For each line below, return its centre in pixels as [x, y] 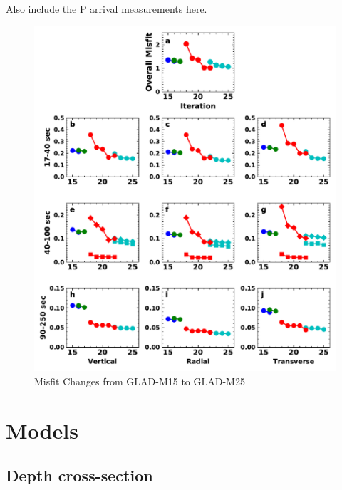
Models [42, 430]
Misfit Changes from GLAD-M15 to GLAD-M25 [140, 381]
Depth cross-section [79, 475]
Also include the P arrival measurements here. [107, 9]
